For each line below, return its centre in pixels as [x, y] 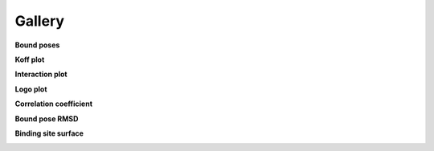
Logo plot [31, 89]
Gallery [39, 21]
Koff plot [30, 59]
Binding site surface [49, 133]
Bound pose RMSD [47, 118]
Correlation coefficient [53, 104]
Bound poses [37, 45]
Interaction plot [41, 74]
